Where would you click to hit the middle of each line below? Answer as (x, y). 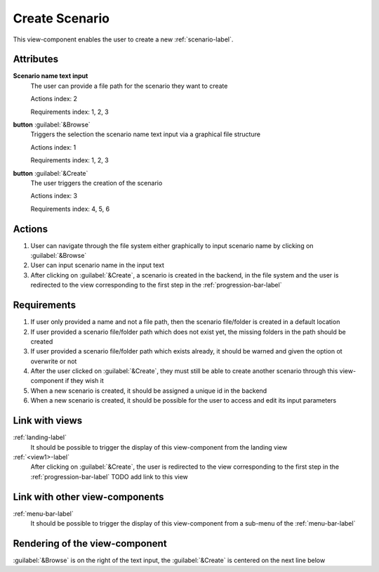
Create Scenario (61, 18)
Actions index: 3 (54, 196)
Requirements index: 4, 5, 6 (70, 209)
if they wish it (85, 381)
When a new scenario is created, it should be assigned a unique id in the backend (149, 391)
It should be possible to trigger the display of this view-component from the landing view (159, 447)
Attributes (36, 59)
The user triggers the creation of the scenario (97, 183)
